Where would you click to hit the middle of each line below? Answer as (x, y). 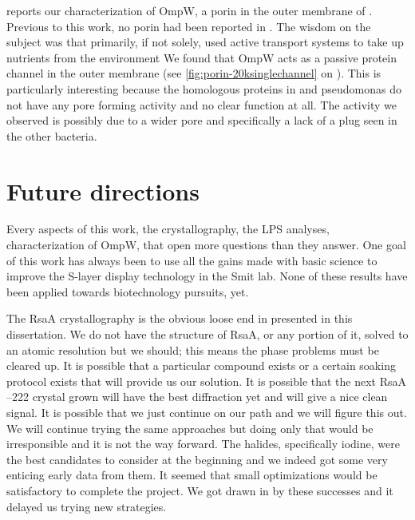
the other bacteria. (52, 135)
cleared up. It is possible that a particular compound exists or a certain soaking (201, 365)
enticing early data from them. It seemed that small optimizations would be (192, 475)
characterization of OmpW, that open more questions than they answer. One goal (206, 245)
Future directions (103, 191)
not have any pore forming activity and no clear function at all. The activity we (202, 104)
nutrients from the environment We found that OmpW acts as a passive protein (202, 57)
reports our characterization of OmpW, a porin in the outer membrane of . (190, 10)
